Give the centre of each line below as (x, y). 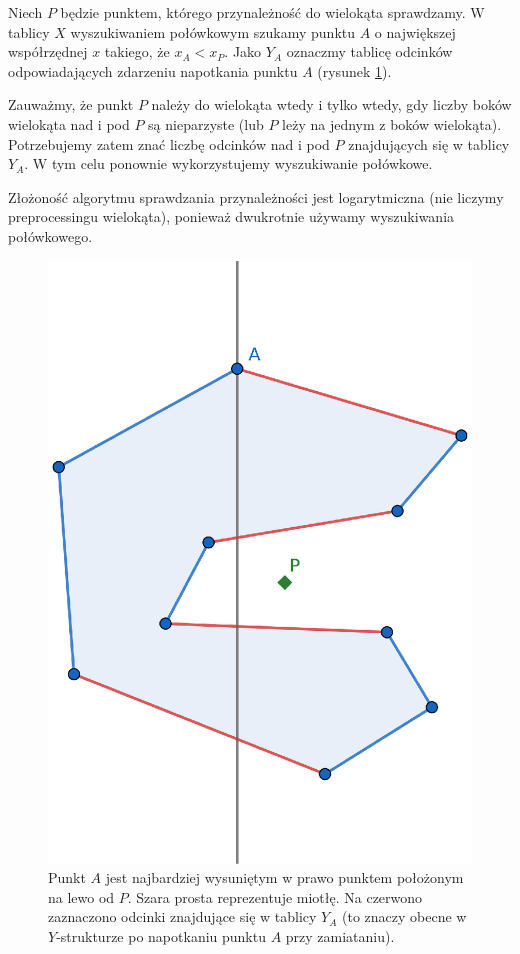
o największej (415, 31)
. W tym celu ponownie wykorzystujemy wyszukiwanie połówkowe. (228, 163)
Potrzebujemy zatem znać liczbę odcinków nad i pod (169, 143)
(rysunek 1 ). (354, 70)
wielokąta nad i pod (69, 123)
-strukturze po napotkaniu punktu (161, 935)
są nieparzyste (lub (206, 123)
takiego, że (137, 51)
